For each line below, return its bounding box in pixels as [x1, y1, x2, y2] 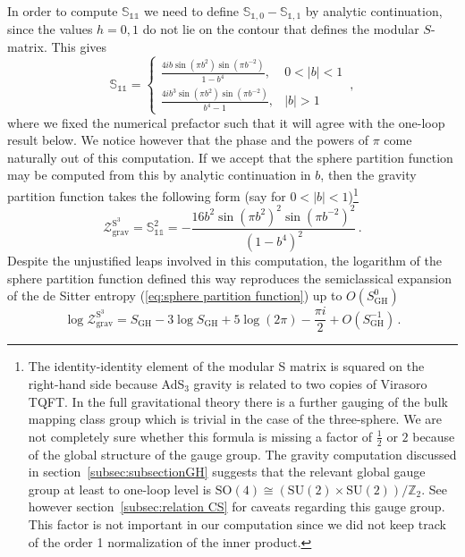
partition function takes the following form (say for [7, 186, 286, 205]
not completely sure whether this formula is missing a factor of [28, 426, 373, 445]
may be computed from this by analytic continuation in [7, 165, 311, 184]
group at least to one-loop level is [28, 479, 212, 498]
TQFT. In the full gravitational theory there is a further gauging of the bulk [28, 392, 448, 410]
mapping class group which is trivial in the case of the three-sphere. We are [28, 409, 442, 428]
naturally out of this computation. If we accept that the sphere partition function [7, 148, 453, 166]
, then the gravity [320, 165, 417, 184]
